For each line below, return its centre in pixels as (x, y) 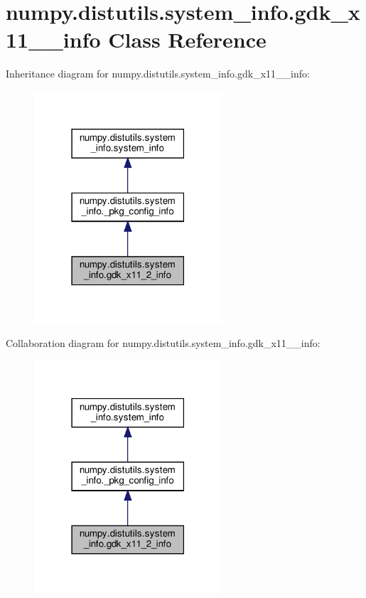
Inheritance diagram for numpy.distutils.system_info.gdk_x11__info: (158, 74)
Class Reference (187, 39)
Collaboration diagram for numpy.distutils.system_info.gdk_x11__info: (163, 343)
